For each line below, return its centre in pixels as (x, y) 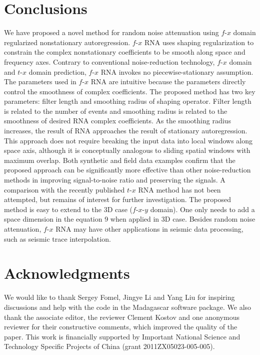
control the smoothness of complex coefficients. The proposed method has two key (130, 91)
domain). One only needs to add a (202, 209)
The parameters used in (40, 81)
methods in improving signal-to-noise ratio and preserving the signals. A (115, 180)
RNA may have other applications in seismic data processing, (149, 229)
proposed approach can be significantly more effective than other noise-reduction (127, 170)
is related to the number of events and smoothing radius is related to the (116, 111)
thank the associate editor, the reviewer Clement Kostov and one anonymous (122, 317)
